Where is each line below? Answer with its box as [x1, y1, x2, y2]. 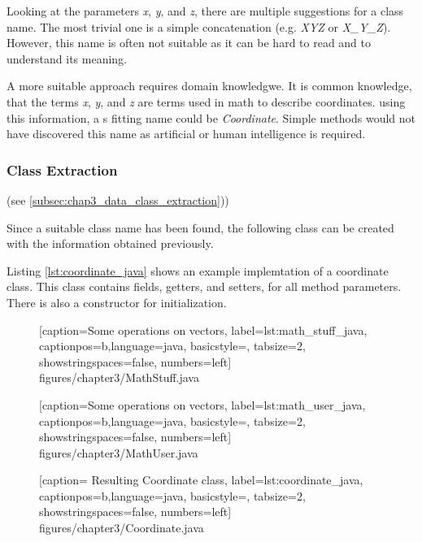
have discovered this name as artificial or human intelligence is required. [7, 125, 366, 142]
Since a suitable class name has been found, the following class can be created [7, 219, 394, 236]
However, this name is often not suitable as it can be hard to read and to [7, 34, 372, 51]
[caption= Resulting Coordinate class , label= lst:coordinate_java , [39, 471, 363, 488]
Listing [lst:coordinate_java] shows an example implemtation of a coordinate [7, 262, 389, 279]
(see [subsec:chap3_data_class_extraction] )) [7, 191, 229, 208]
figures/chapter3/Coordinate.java [39, 519, 204, 536]
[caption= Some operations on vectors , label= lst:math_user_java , [39, 396, 366, 413]
